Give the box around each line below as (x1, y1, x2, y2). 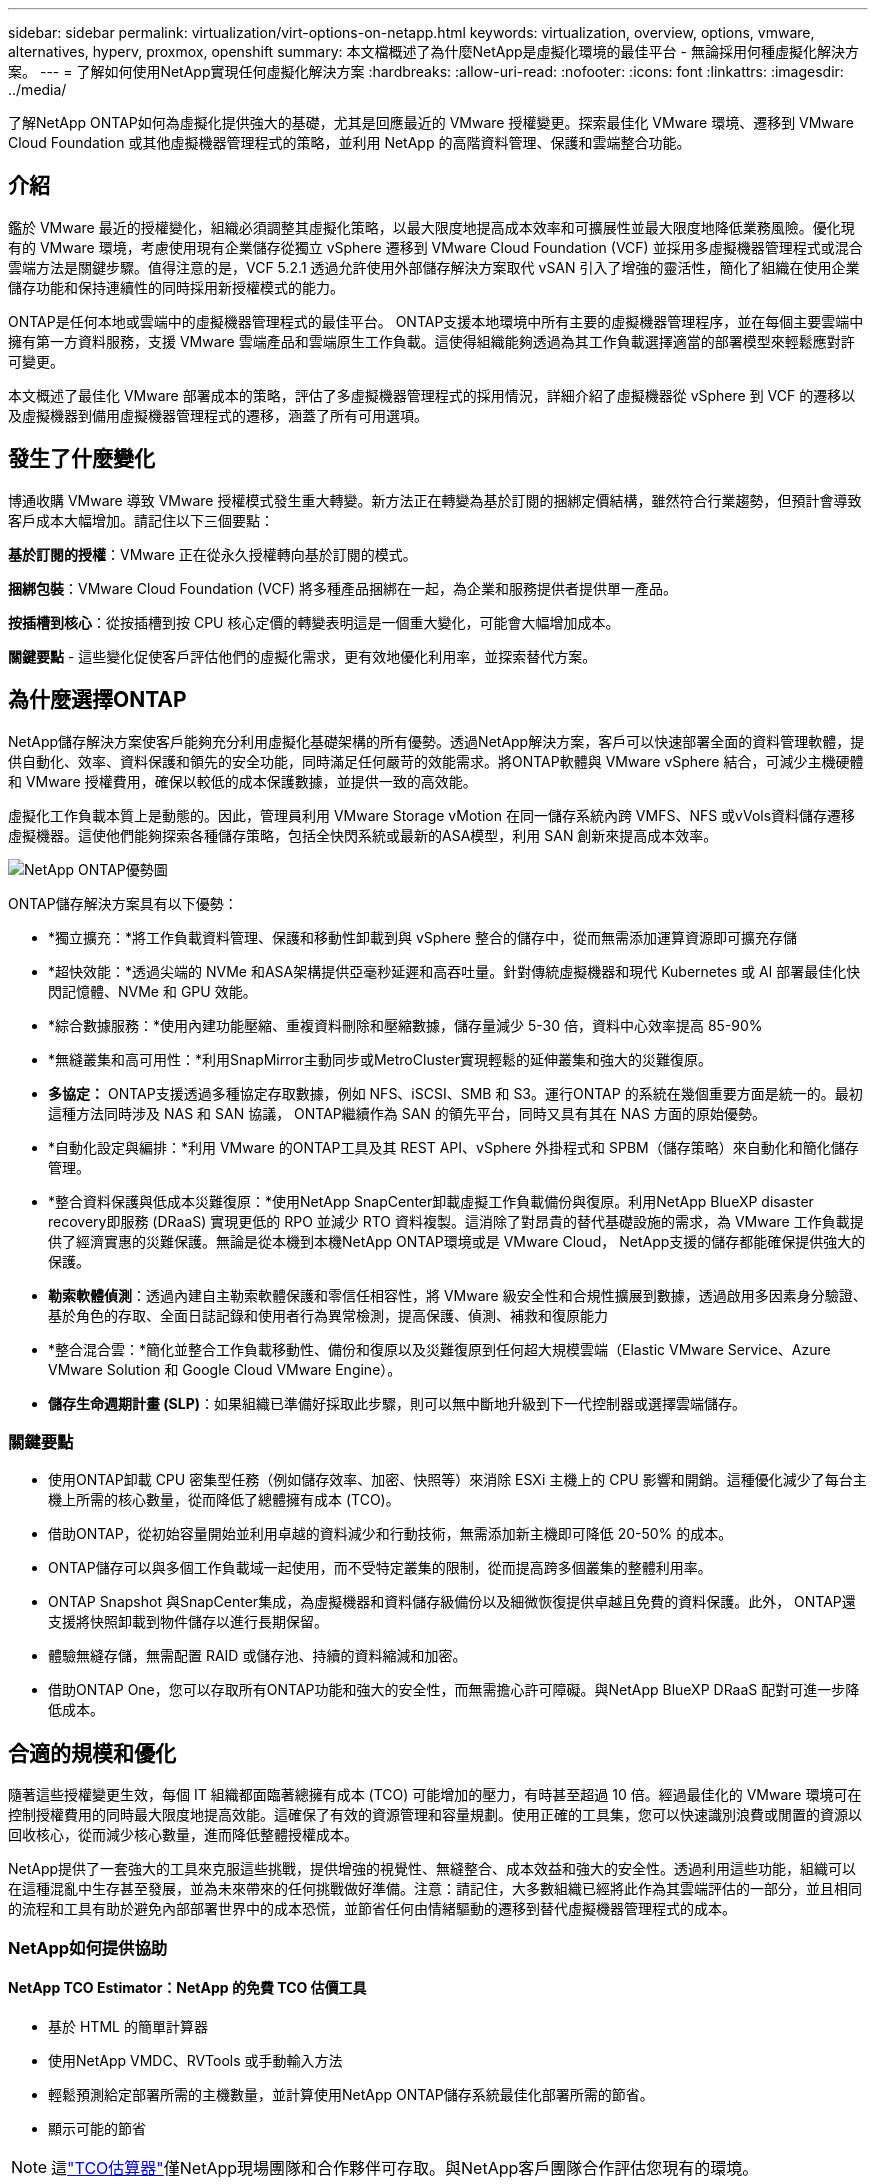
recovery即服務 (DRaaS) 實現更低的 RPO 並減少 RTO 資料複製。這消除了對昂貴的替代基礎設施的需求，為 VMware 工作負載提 (48, 1212, 864, 1230)
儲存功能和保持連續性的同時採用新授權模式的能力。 (8, 278, 344, 296)
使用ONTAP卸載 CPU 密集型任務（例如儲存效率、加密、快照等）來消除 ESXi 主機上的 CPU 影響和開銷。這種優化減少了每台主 (48, 1471, 867, 1489)
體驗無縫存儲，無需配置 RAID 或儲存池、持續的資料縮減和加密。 (48, 1647, 467, 1665)
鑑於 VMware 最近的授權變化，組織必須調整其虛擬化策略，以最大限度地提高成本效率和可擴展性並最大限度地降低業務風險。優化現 (8, 218, 855, 236)
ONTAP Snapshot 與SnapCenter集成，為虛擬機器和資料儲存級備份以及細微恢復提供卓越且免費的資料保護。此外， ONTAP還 (48, 1593, 856, 1611)
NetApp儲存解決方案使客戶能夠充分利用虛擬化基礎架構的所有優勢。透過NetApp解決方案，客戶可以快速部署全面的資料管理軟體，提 (8, 732, 865, 750)
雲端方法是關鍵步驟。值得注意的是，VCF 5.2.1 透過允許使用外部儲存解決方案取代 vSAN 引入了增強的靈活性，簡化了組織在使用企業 (8, 258, 860, 276)
